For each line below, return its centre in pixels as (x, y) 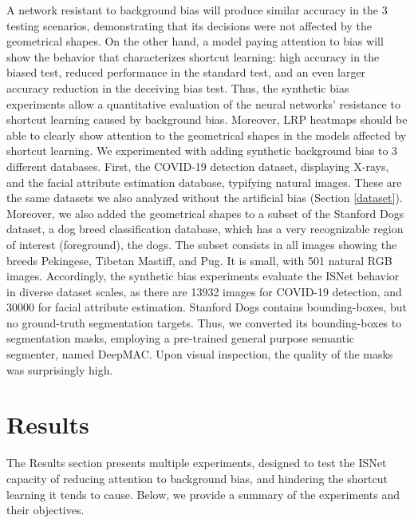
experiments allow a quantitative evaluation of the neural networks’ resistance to (203, 103)
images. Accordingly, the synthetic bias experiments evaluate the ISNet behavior (203, 276)
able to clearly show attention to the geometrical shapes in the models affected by (207, 135)
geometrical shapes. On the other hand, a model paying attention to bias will (195, 41)
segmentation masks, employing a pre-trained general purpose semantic (181, 338)
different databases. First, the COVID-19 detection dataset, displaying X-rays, (198, 166)
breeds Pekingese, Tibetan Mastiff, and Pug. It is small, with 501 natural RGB (199, 260)
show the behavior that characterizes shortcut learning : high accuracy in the (193, 56)
